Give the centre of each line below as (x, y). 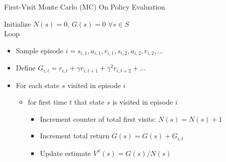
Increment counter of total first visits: (98, 118)
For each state (38, 85)
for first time (48, 102)
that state (89, 102)
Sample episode (40, 50)
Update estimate (65, 153)
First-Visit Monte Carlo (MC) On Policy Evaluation (85, 7)
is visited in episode (143, 102)
